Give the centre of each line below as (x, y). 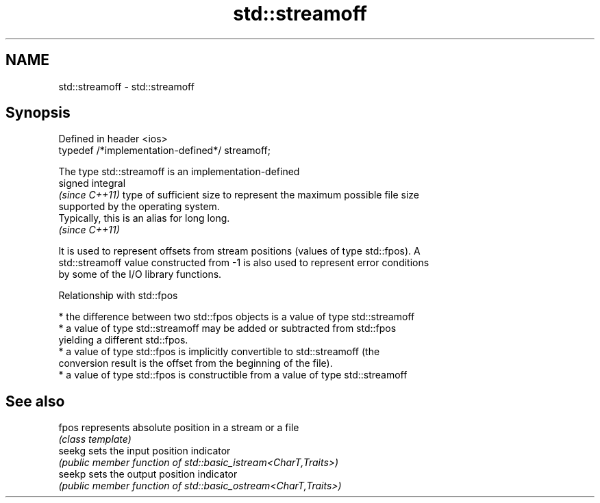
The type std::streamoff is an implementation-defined (179, 172)
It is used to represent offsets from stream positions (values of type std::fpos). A (239, 251)
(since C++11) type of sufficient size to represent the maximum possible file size (239, 195)
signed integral (92, 183)
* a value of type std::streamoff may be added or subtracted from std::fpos (227, 328)
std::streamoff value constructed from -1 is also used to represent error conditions (244, 263)
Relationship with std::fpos (118, 296)
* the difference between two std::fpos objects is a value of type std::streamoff (237, 317)
